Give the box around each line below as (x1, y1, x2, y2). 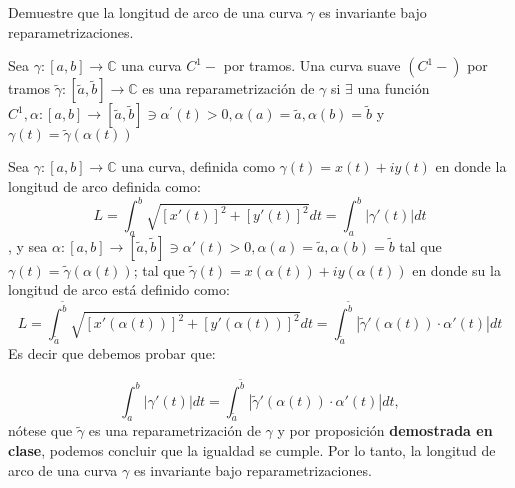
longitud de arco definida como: (8, 176, 201, 196)
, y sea (8, 235, 48, 256)
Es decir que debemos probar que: (8, 342, 216, 363)
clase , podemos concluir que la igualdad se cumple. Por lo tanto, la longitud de (8, 439, 496, 460)
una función (357, 78, 430, 99)
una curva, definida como (121, 156, 275, 177)
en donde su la (412, 259, 501, 280)
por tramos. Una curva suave (223, 55, 401, 76)
